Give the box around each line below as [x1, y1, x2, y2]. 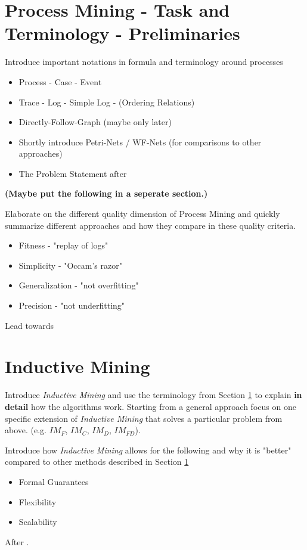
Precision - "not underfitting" [18, 299, 125, 312]
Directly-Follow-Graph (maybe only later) [18, 116, 172, 128]
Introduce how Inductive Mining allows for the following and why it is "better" [5, 443, 292, 456]
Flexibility [18, 495, 57, 508]
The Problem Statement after [18, 167, 127, 179]
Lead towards [5, 319, 54, 331]
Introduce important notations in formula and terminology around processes [5, 55, 283, 68]
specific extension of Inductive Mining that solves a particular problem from [5, 412, 283, 424]
